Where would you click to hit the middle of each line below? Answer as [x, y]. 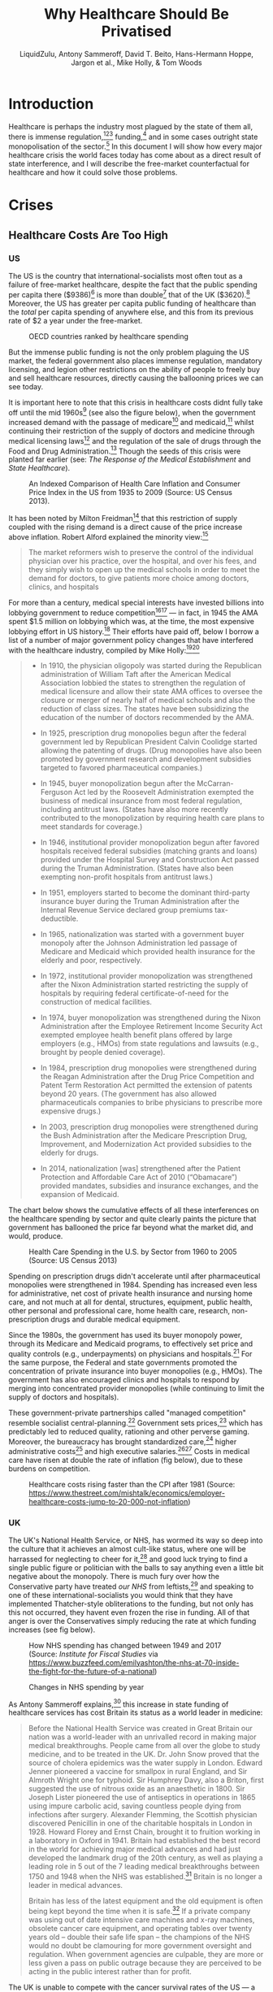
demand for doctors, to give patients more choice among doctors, [139, 579]
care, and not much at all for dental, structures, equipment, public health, [131, 1302]
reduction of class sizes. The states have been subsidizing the [145, 709]
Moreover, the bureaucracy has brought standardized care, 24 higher [123, 1441]
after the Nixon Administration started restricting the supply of [144, 985]
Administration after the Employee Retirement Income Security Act [152, 1026]
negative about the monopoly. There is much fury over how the [114, 1577]
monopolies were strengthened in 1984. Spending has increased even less [133, 1285]
